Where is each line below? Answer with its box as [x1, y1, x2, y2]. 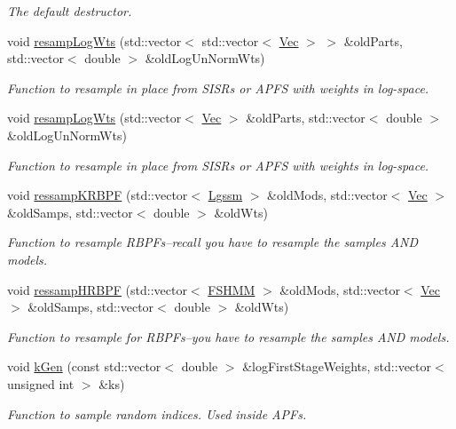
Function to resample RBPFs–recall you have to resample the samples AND [7, 233, 419, 251]
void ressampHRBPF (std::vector [7, 280, 187, 298]
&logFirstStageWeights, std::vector [242, 357, 432, 376]
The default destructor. [7, 2, 132, 20]
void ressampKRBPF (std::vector [7, 186, 188, 204]
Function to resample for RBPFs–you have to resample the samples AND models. [7, 327, 450, 346]
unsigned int [7, 374, 75, 393]
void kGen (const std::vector [7, 357, 161, 376]
